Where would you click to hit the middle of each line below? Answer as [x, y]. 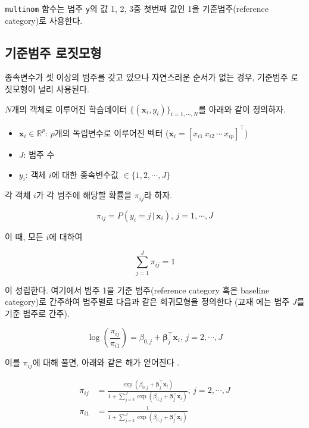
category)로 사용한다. [44, 20]
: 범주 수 [39, 154]
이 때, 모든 [24, 236]
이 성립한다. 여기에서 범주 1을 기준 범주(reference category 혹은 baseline [137, 290]
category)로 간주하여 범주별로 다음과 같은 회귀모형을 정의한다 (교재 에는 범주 [147, 302]
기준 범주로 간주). [37, 313]
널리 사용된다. [64, 89]
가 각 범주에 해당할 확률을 [84, 195]
